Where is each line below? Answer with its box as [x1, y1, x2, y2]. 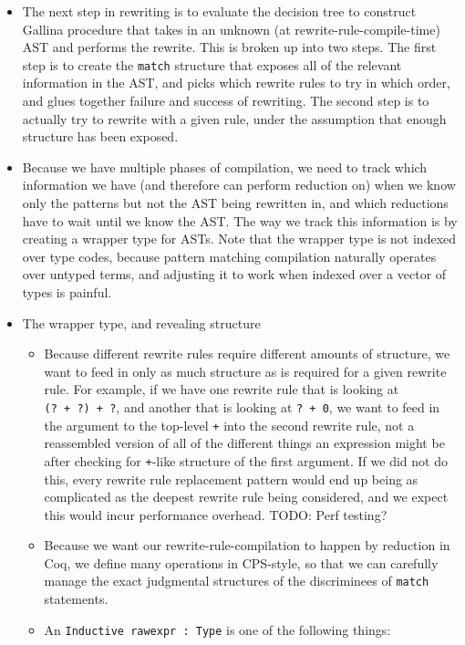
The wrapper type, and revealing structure [22, 313, 261, 332]
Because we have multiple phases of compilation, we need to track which [22, 157, 428, 176]
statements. [44, 589, 108, 609]
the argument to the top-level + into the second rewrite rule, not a [44, 415, 415, 434]
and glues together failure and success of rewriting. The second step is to [22, 91, 429, 110]
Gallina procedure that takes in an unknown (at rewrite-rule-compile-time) [22, 19, 440, 38]
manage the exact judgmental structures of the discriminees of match [44, 571, 429, 590]
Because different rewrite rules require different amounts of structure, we [44, 344, 450, 363]
